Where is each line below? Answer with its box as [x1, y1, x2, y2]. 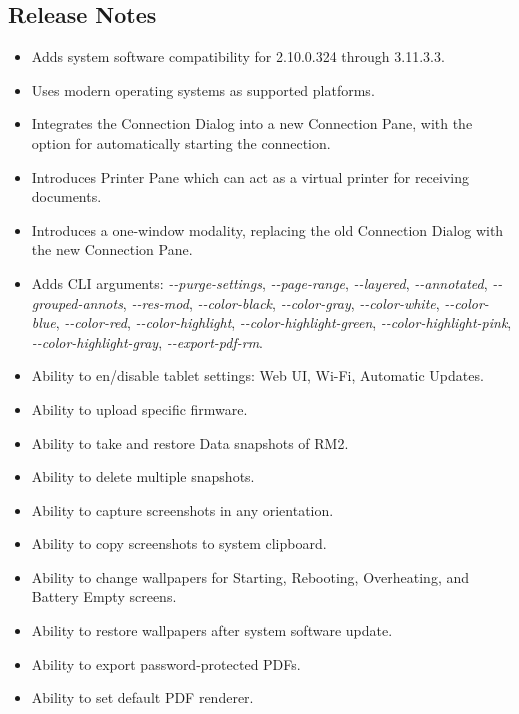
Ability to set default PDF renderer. [31, 687, 254, 708]
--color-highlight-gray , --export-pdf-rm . [31, 331, 263, 352]
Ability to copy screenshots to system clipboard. [31, 533, 327, 554]
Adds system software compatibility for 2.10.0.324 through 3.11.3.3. [31, 46, 445, 67]
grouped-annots [31, 292, 123, 313]
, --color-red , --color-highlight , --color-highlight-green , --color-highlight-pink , [55, 312, 512, 333]
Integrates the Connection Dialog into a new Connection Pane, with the [31, 113, 473, 134]
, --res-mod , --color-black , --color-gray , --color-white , [122, 292, 440, 313]
